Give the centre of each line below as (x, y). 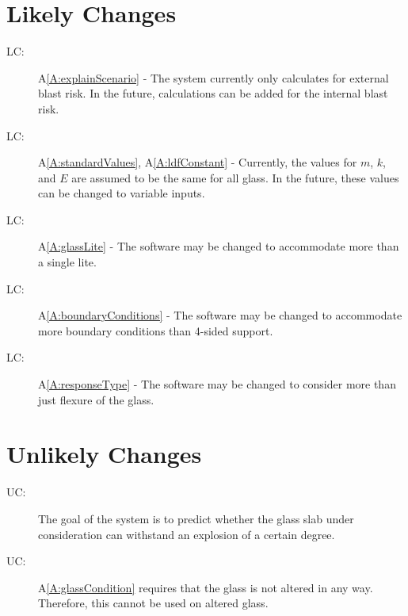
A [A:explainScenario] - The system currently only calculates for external (214, 77)
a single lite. (67, 262)
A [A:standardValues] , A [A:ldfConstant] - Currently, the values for (198, 162)
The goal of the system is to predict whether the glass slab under (196, 518)
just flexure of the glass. (96, 399)
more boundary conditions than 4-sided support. (156, 330)
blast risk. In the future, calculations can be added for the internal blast (213, 93)
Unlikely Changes (104, 454)
